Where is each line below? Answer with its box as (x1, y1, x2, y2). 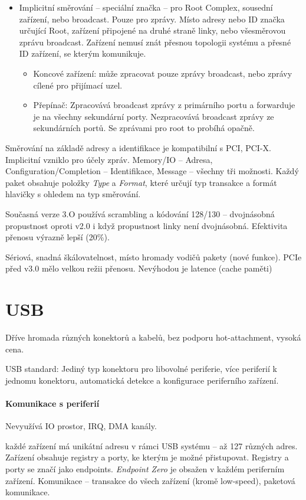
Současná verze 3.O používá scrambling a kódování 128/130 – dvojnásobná (5, 207, 275, 220)
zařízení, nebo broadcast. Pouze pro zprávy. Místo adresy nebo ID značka (19, 12, 285, 25)
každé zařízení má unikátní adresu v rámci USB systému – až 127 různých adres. (5, 439, 298, 452)
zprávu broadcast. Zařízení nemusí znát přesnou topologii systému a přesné (19, 35, 291, 48)
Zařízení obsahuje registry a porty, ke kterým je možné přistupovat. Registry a (5, 451, 289, 463)
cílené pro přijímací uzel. (33, 79, 123, 91)
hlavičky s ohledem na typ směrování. (5, 188, 141, 200)
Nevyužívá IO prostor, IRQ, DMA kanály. (5, 420, 157, 432)
